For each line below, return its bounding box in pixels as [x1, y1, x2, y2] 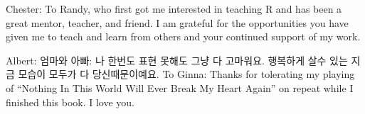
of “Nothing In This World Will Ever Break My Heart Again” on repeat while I [6, 80, 354, 95]
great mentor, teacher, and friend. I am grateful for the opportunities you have [6, 15, 349, 30]
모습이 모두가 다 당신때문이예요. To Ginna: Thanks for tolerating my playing [18, 67, 355, 81]
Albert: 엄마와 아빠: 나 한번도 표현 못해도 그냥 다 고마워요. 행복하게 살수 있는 [6, 52, 348, 67]
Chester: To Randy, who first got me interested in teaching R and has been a [6, 1, 342, 16]
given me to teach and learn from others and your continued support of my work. [6, 29, 361, 44]
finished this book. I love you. [6, 94, 135, 109]
